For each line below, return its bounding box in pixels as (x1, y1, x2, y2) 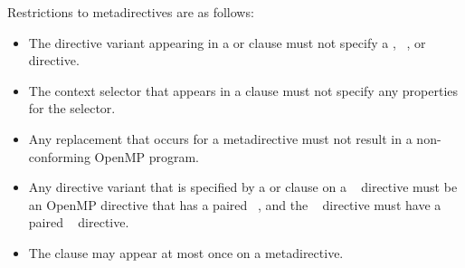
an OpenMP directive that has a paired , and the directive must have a (28, 195, 441, 214)
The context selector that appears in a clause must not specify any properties (28, 81, 459, 100)
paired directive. (28, 213, 129, 232)
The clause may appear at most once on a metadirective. (28, 243, 344, 262)
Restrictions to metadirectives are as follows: (7, 3, 254, 21)
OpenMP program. (94, 147, 199, 166)
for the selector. (28, 99, 116, 118)
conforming (28, 147, 90, 166)
